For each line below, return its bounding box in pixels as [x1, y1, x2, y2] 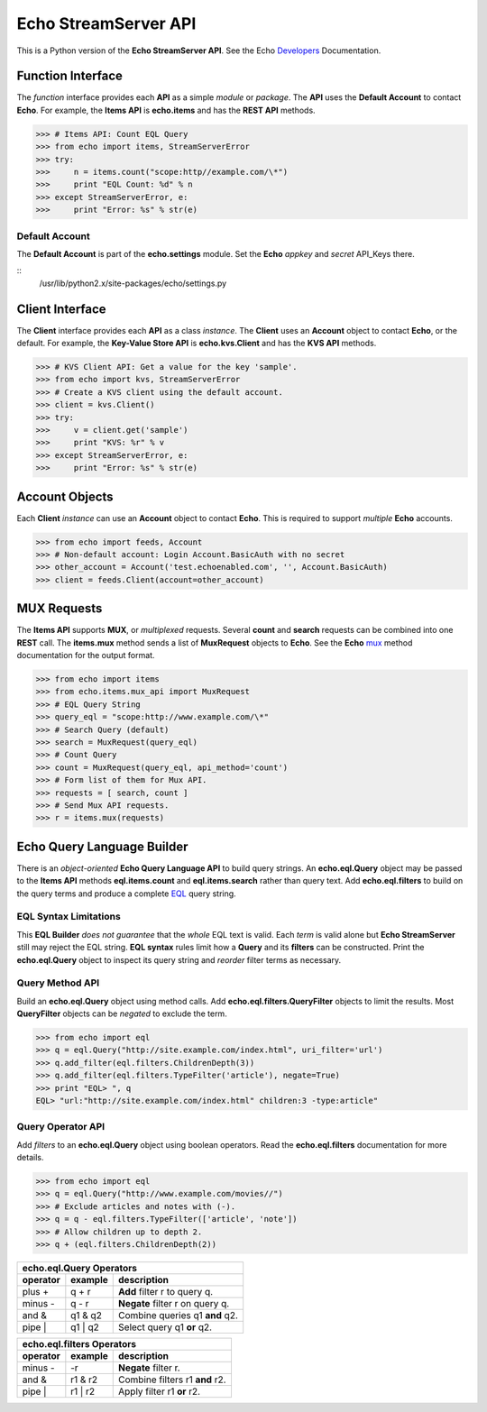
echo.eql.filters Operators [22, 1338, 137, 1351]
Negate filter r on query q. [118, 1297, 230, 1310]
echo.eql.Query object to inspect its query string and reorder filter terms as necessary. [16, 954, 342, 965]
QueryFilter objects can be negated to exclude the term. [16, 1008, 227, 1019]
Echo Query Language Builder [16, 839, 188, 854]
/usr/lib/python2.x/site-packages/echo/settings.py [39, 278, 227, 289]
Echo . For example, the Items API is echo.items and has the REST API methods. [16, 105, 316, 115]
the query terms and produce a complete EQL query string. [16, 888, 236, 899]
